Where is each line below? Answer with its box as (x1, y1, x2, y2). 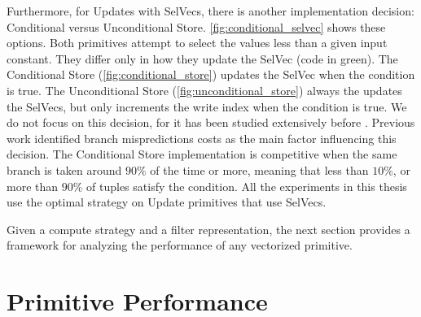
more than (7, 177, 59, 194)
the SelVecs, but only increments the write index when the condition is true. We (7, 98, 407, 115)
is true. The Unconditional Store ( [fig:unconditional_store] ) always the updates (7, 81, 402, 98)
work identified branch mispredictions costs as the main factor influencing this (7, 129, 397, 146)
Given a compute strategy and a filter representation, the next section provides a (7, 220, 410, 237)
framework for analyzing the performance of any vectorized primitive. (7, 237, 353, 254)
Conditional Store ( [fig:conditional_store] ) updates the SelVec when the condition (7, 66, 415, 83)
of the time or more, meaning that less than (150, 161, 369, 178)
